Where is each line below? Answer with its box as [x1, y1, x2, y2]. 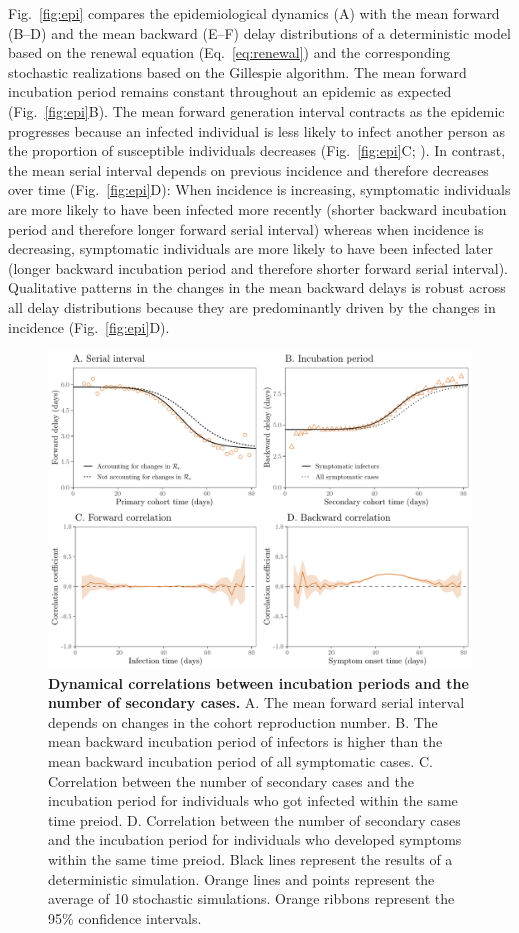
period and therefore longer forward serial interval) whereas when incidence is [8, 218, 484, 239]
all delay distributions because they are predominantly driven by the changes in [8, 296, 496, 317]
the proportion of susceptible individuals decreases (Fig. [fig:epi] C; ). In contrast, [8, 140, 506, 161]
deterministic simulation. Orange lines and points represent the [48, 868, 435, 889]
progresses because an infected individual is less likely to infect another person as [8, 120, 506, 141]
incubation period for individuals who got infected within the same [48, 790, 458, 811]
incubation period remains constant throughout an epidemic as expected [8, 81, 452, 102]
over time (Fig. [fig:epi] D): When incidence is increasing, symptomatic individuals [8, 179, 511, 200]
